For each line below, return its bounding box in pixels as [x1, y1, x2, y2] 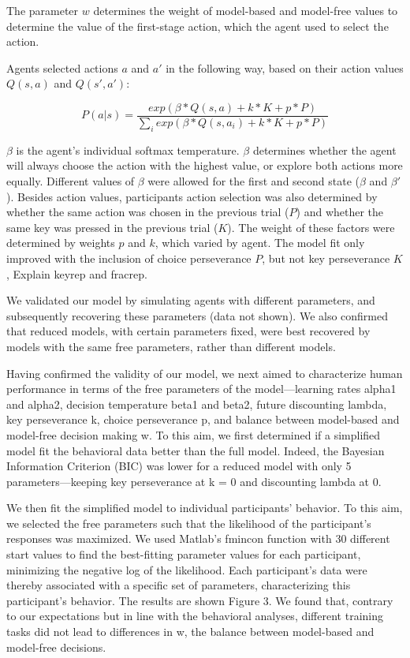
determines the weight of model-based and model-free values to [93, 2, 398, 18]
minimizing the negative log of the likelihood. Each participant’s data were [6, 561, 367, 578]
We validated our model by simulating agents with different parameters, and [6, 292, 375, 308]
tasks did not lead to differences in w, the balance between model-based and [6, 623, 375, 640]
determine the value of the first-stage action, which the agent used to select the [6, 17, 389, 34]
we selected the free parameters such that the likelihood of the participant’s [6, 514, 371, 531]
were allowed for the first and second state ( [147, 173, 360, 189]
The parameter [6, 2, 79, 18]
